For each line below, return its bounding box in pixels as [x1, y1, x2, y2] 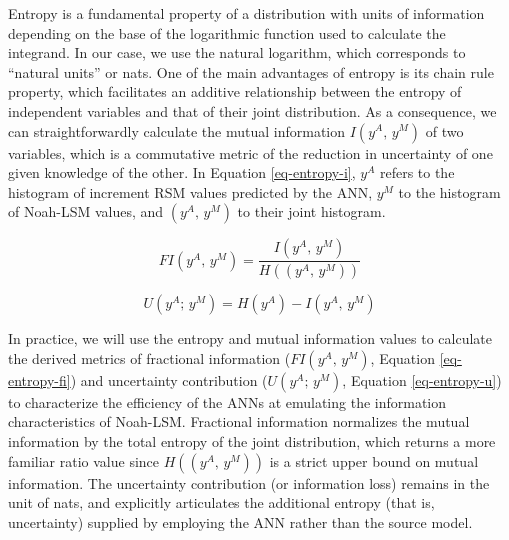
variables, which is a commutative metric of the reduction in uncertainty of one [8, 142, 493, 163]
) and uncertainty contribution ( [70, 369, 268, 390]
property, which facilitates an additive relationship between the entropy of [8, 81, 462, 102]
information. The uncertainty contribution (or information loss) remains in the [8, 472, 490, 493]
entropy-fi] [8, 369, 71, 390]
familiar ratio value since [8, 450, 160, 471]
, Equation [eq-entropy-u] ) [342, 369, 502, 390]
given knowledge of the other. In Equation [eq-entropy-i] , [8, 162, 356, 183]
